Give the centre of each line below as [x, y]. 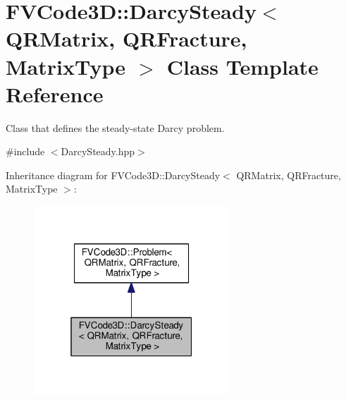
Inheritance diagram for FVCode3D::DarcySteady [113, 175]
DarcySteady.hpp [98, 151]
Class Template [242, 66]
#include [25, 151]
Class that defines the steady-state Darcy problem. [115, 127]
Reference [55, 93]
